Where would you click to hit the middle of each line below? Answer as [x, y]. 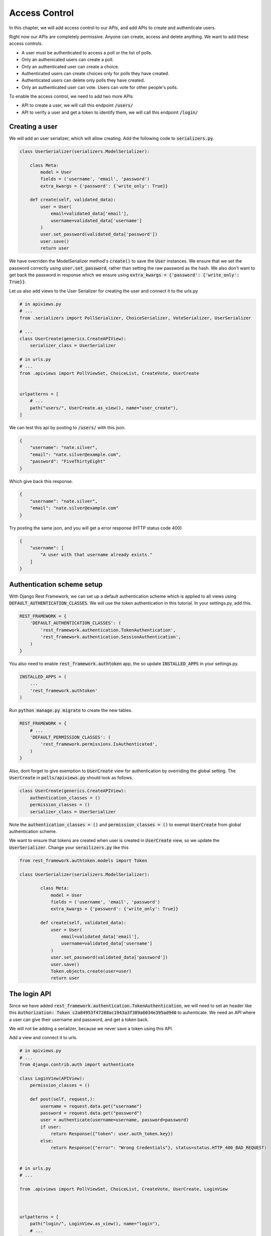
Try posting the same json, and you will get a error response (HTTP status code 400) [96, 528]
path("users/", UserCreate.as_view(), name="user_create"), [104, 408]
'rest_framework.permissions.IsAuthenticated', [99, 744]
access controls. [26, 44]
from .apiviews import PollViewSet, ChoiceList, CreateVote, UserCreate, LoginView [124, 1189]
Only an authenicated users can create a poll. [68, 60]
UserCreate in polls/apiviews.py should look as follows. [71, 778]
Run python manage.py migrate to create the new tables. [71, 710]
